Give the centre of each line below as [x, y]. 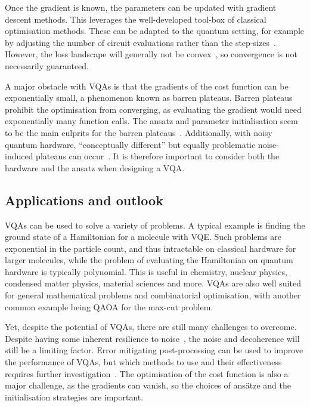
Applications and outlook [84, 200]
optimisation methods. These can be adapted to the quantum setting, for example [155, 31]
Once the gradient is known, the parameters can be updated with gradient [141, 7]
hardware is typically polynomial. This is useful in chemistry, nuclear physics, [146, 271]
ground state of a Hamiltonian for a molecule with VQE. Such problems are [143, 237]
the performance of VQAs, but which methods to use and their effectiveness [143, 362]
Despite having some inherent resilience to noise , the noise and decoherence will [152, 338]
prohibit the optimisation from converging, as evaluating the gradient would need [153, 109]
